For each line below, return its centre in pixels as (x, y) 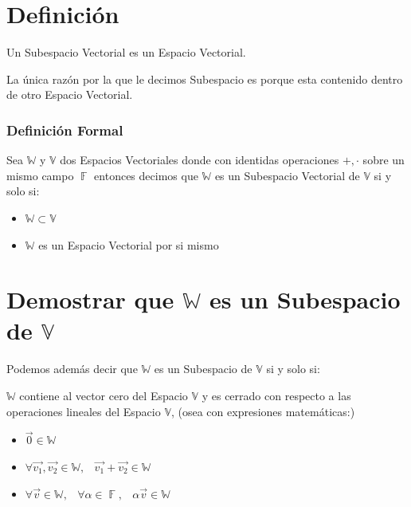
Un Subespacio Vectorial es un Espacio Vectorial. (126, 52)
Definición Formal (65, 130)
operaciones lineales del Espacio (84, 411)
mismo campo (40, 175)
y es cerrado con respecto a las (276, 395)
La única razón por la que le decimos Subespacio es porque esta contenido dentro (205, 79)
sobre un (384, 160)
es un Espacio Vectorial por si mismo (129, 244)
